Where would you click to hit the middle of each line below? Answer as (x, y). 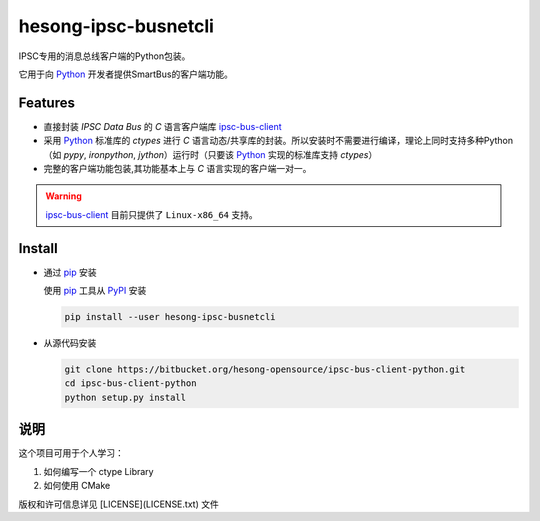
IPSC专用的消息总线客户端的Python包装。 (104, 56)
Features (46, 102)
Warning (63, 196)
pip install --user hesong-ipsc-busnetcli (170, 317)
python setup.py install (125, 397)
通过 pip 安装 (70, 272)
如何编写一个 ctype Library (98, 471)
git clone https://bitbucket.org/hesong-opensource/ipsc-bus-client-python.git (265, 369)
